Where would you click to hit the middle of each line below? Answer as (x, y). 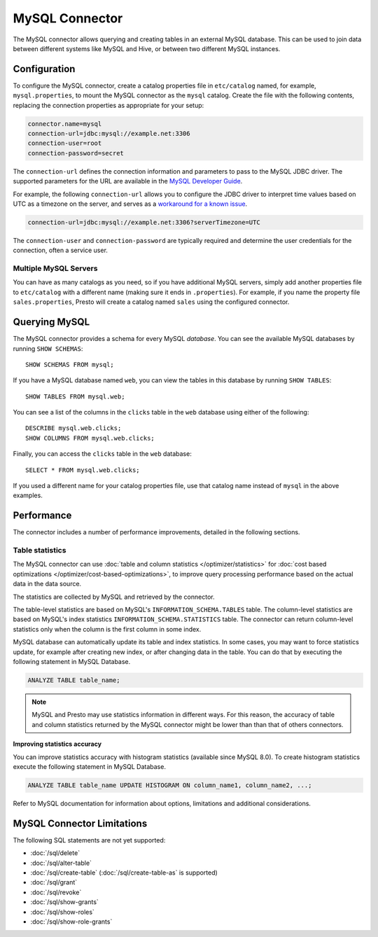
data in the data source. (47, 584)
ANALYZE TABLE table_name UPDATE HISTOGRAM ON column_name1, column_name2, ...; (170, 785)
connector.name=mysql (65, 124)
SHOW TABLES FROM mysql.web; (75, 396)
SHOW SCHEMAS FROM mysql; (70, 365)
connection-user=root (65, 143)
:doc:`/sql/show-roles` (62, 912)
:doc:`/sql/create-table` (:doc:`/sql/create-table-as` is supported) (124, 873)
